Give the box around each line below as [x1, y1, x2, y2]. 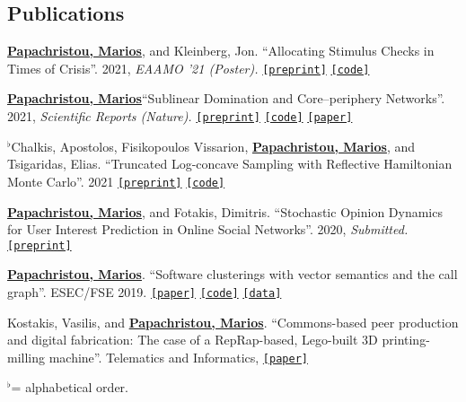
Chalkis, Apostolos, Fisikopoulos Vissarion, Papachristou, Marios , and [11, 136, 416, 155]
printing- [382, 330, 430, 349]
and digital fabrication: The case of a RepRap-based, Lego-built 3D [7, 330, 378, 349]
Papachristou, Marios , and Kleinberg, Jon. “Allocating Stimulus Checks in [7, 41, 435, 60]
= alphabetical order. [11, 378, 128, 397]
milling [7, 347, 46, 366]
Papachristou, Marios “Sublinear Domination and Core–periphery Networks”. [7, 89, 445, 108]
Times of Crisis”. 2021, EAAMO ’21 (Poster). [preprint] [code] [7, 58, 370, 77]
